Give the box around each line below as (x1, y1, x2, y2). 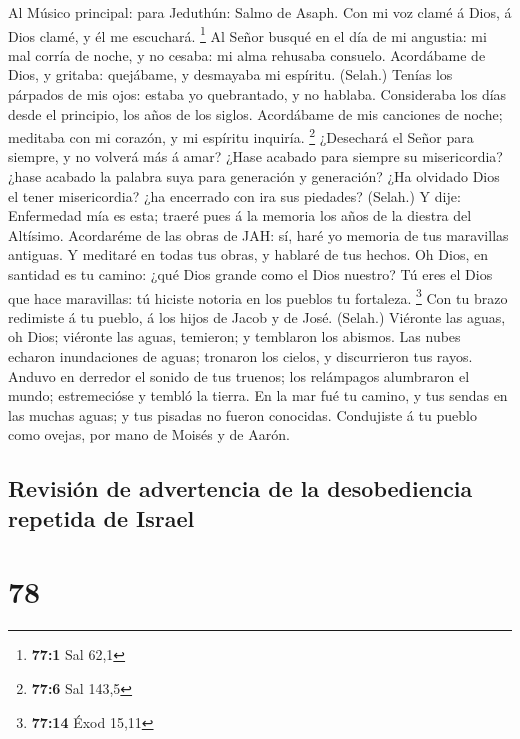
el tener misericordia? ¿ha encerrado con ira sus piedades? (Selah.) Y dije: (8, 185, 461, 206)
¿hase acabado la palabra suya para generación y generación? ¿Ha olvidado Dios (8, 166, 500, 187)
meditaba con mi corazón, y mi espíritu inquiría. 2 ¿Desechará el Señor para (8, 124, 474, 147)
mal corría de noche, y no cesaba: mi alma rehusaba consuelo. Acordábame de (8, 44, 486, 65)
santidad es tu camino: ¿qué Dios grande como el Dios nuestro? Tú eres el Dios (8, 264, 493, 285)
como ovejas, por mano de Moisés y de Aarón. (8, 424, 290, 445)
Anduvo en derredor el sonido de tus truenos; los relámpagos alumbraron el (8, 365, 470, 386)
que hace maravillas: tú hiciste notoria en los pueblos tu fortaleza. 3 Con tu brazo (8, 284, 508, 308)
